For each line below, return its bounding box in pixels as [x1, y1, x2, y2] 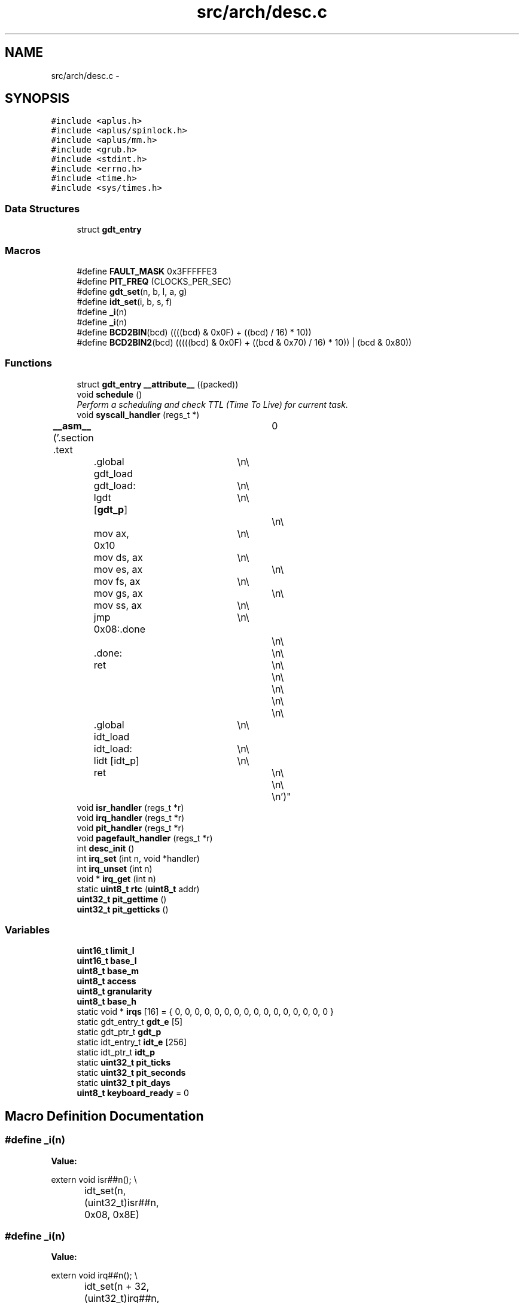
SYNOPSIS [5, 91, 70, 106]
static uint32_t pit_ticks [77, 1057, 171, 1068]
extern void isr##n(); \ [51, 1174, 137, 1185]
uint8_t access [77, 976, 136, 987]
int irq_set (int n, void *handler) [77, 853, 200, 863]
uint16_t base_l [77, 956, 137, 966]
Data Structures [5, 202, 80, 215]
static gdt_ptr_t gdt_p [77, 1027, 162, 1037]
